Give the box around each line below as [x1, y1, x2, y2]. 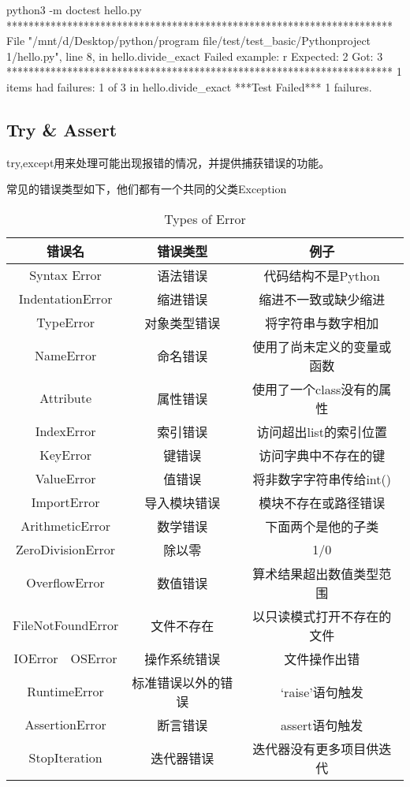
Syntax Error [29, 266, 102, 285]
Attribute [39, 389, 92, 408]
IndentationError [18, 289, 113, 308]
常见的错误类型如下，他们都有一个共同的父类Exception [6, 181, 287, 197]
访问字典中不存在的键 [259, 446, 386, 464]
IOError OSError [13, 649, 117, 668]
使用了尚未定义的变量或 [252, 337, 392, 356]
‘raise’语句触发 [280, 682, 363, 701]
